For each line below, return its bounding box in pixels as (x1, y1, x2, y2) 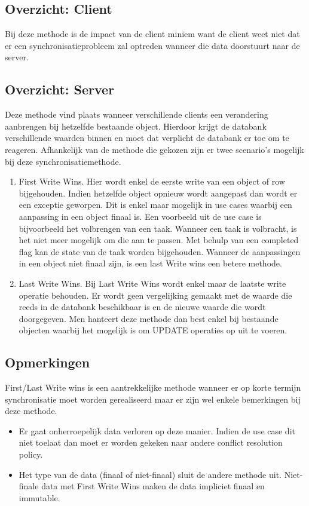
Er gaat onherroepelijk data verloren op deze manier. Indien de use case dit (19, 424, 295, 437)
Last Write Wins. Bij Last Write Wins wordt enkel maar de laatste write (19, 277, 286, 289)
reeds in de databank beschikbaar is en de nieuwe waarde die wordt (19, 300, 266, 313)
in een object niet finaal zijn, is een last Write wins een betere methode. (19, 257, 282, 269)
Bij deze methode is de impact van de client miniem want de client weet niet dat (5, 27, 300, 40)
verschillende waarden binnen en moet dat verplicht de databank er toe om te (5, 131, 289, 144)
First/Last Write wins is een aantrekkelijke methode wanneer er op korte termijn (5, 381, 301, 394)
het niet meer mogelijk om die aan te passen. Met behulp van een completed (19, 234, 299, 246)
